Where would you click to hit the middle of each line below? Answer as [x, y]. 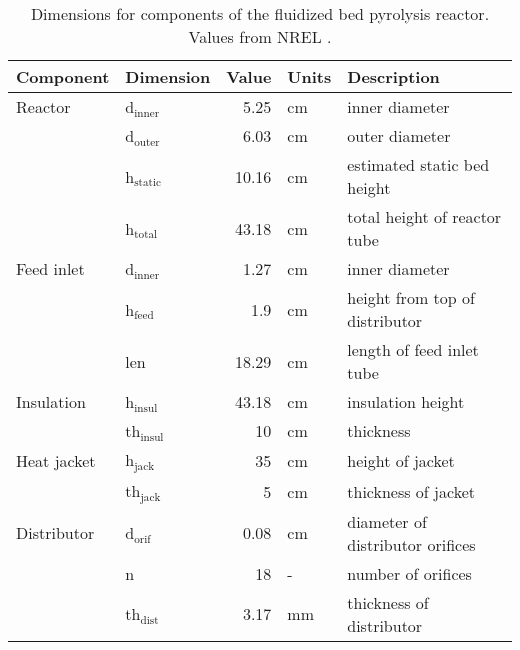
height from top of [411, 297]
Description [393, 76]
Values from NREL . [260, 36]
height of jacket [401, 460]
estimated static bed [418, 164]
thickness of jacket [411, 491]
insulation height [406, 401]
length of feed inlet [413, 349]
